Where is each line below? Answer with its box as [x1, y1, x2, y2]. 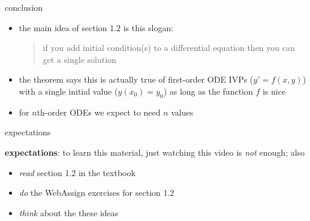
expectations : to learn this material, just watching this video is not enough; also [5, 146, 305, 158]
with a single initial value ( [19, 84, 118, 97]
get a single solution [43, 53, 116, 65]
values [171, 105, 194, 118]
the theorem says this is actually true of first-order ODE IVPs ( [19, 73, 254, 86]
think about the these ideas [19, 206, 119, 219]
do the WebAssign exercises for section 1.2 [19, 186, 174, 199]
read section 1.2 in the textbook [19, 166, 136, 178]
